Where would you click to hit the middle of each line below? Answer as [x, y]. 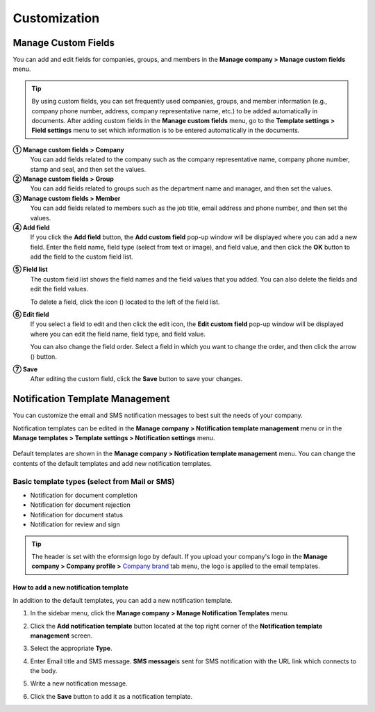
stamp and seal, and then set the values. [88, 169]
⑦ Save [25, 369]
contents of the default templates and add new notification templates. [112, 463]
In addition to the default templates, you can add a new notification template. [123, 600]
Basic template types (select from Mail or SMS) [94, 481]
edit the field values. [59, 289]
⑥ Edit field [31, 315]
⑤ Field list [30, 269]
